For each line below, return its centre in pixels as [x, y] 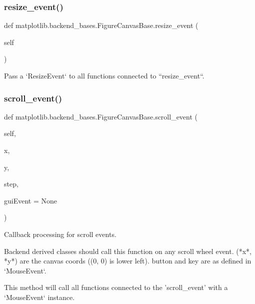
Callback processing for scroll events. [60, 234]
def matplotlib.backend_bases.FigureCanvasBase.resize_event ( [101, 25]
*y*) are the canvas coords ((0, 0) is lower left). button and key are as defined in [128, 261]
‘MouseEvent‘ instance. [39, 297]
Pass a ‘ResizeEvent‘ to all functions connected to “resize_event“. [104, 75]
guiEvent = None [30, 200]
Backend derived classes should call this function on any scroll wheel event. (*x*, [128, 251]
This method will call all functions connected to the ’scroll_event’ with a [116, 287]
